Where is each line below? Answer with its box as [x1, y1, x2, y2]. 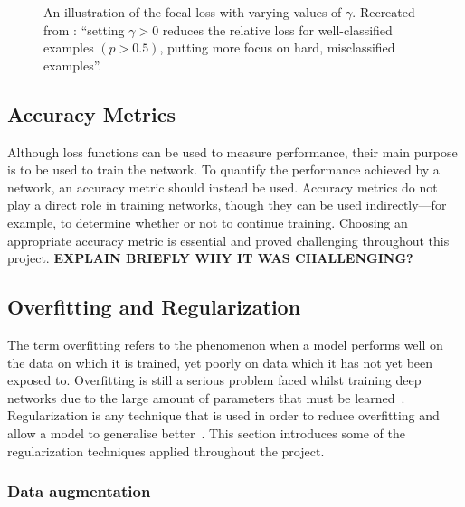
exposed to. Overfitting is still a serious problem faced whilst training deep [7, 371, 422, 390]
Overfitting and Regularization [7, 293, 301, 321]
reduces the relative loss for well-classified [162, 20, 393, 39]
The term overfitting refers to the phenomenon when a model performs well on [7, 334, 443, 353]
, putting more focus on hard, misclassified [159, 38, 395, 57]
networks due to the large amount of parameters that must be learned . [7, 388, 405, 407]
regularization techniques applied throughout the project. [7, 441, 325, 460]
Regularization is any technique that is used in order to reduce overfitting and [7, 406, 440, 425]
